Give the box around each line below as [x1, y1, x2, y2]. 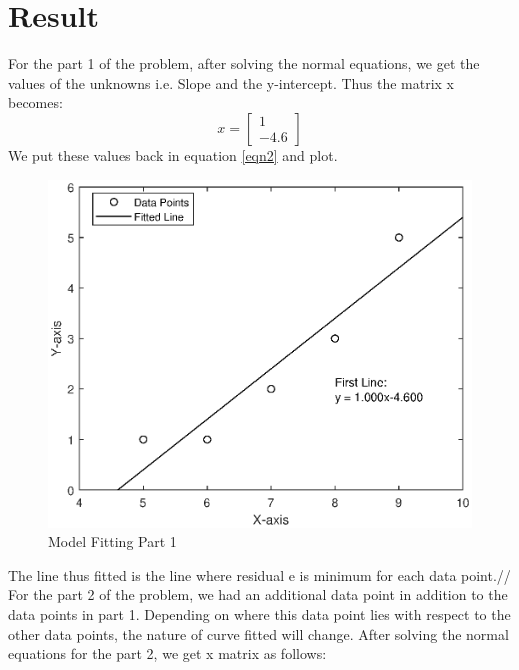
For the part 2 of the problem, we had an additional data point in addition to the [8, 584, 508, 605]
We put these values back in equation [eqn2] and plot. [8, 144, 338, 165]
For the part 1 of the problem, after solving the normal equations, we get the [8, 53, 480, 74]
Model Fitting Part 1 [48, 531, 177, 552]
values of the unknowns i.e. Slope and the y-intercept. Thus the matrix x [8, 72, 454, 93]
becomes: [8, 92, 63, 113]
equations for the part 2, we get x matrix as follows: [8, 643, 327, 664]
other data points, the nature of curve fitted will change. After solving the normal [8, 623, 509, 644]
